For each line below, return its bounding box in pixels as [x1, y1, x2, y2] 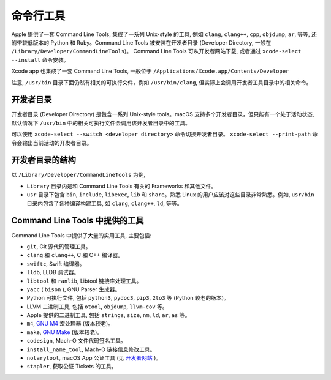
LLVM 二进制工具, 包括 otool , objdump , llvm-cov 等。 [26, 303, 168, 310]
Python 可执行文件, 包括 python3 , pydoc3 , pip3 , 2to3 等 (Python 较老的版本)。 [26, 294, 229, 302]
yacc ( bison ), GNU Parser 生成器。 [26, 285, 121, 293]
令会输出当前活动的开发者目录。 [11, 139, 92, 146]
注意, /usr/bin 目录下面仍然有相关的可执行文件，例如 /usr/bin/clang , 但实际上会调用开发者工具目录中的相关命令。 [11, 78, 312, 86]
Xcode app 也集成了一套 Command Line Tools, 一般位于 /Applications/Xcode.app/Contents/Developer [11, 67, 289, 75]
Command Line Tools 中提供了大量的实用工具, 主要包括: [11, 231, 151, 239]
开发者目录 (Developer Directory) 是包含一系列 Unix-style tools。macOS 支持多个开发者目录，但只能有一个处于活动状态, [11, 111, 314, 118]
